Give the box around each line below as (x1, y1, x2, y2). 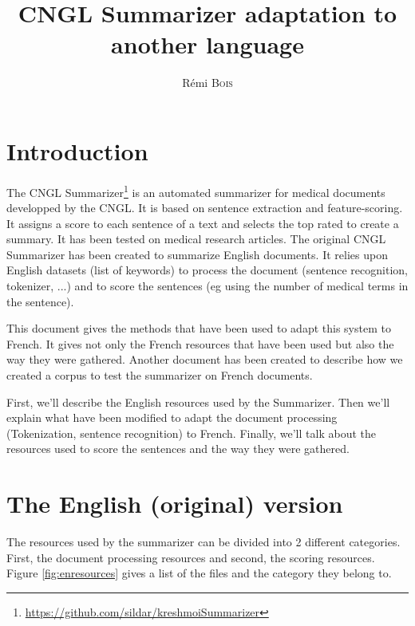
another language (111, 28, 304, 61)
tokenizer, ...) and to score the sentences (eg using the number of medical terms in (6, 278, 409, 294)
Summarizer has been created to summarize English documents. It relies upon (6, 246, 388, 262)
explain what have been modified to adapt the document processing (6, 409, 338, 426)
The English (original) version (6, 487, 343, 520)
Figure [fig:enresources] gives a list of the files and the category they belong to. (6, 565, 392, 581)
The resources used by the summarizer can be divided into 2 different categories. (6, 533, 401, 550)
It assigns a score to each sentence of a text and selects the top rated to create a (6, 215, 399, 231)
